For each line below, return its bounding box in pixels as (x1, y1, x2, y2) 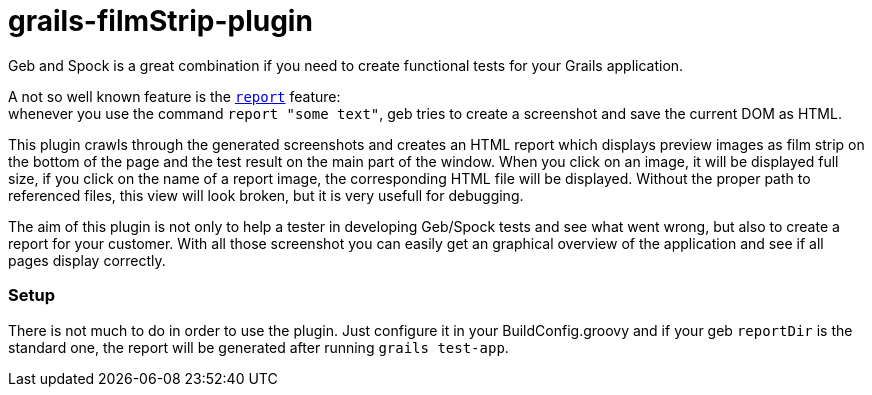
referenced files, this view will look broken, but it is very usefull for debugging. (8, 186, 524, 204)
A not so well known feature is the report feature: (8, 87, 341, 105)
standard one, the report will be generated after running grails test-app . (8, 338, 509, 356)
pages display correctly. (8, 251, 166, 269)
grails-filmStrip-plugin (8, 4, 313, 38)
